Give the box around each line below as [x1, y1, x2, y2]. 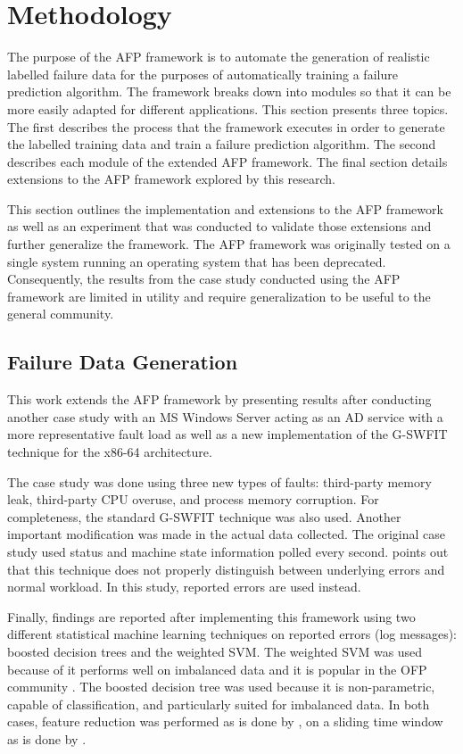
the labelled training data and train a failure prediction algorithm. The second [7, 135, 436, 153]
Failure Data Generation [7, 348, 238, 376]
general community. [7, 304, 114, 323]
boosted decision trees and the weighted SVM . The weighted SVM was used [7, 642, 423, 660]
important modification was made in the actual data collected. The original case [7, 525, 445, 543]
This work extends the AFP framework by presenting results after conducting [7, 390, 432, 409]
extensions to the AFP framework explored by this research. [7, 170, 336, 188]
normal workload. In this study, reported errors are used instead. [7, 577, 361, 596]
